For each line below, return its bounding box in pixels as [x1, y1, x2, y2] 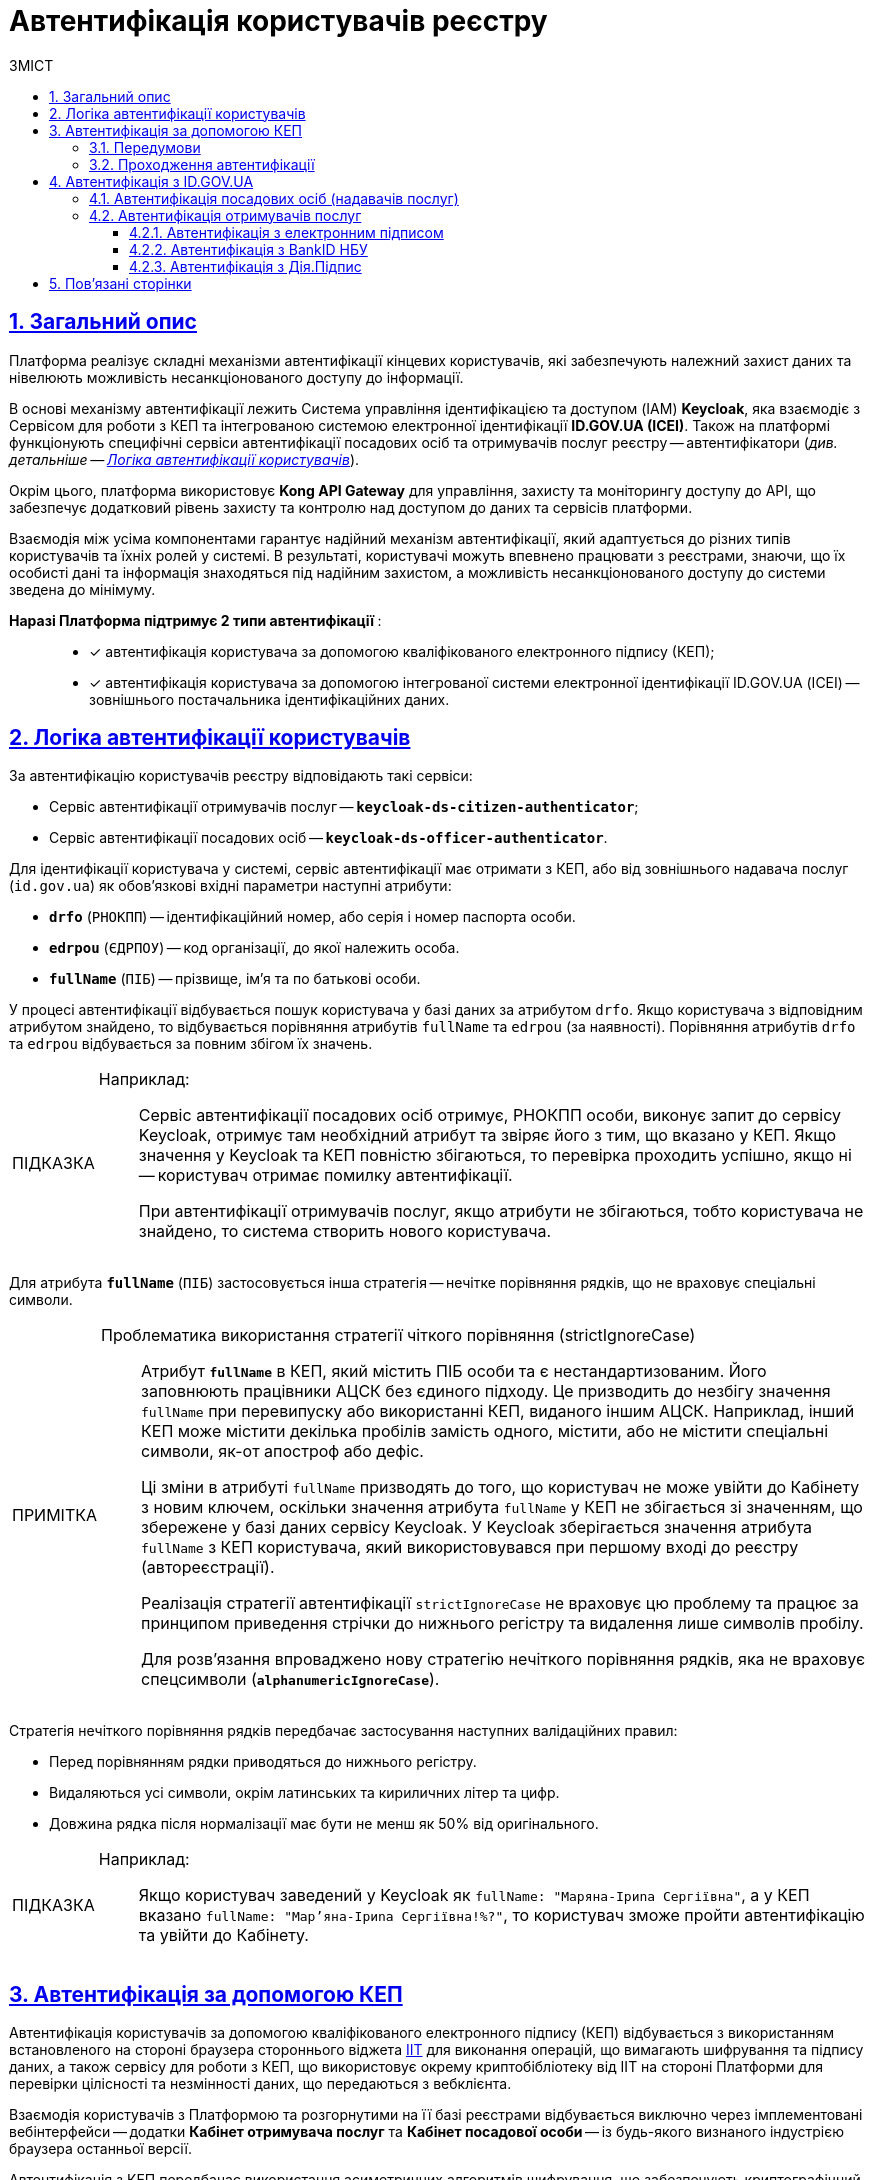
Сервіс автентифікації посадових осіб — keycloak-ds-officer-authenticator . [49, 829, 608, 847]
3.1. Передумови [89, 138, 201, 156]
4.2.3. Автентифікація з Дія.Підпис [129, 257, 362, 275]
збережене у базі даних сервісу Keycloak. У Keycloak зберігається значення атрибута [141, 1517, 813, 1538]
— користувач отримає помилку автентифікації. [138, 1165, 513, 1186]
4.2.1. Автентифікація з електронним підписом [129, 223, 444, 241]
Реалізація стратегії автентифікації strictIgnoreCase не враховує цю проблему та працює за [141, 1593, 859, 1614]
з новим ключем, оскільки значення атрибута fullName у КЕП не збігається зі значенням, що [141, 1497, 863, 1518]
